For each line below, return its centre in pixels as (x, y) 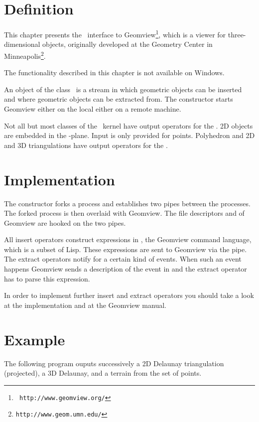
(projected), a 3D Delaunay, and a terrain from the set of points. (103, 373)
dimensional (22, 44)
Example (35, 339)
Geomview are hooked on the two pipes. (65, 222)
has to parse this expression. (47, 278)
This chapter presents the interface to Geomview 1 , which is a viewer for (115, 34)
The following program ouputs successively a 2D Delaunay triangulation (114, 363)
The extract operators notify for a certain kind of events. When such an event (123, 259)
